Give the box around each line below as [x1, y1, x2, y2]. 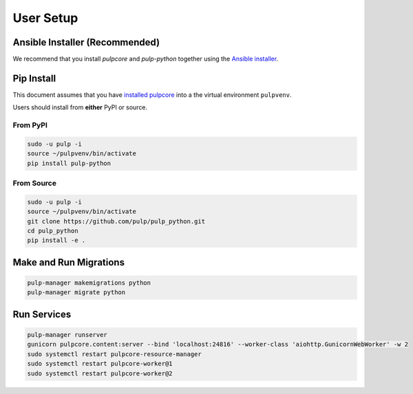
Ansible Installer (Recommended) [12, 36, 160, 48]
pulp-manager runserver [27, 331, 108, 338]
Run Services [12, 308, 72, 320]
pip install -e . [27, 237, 86, 244]
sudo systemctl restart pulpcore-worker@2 [27, 369, 173, 377]
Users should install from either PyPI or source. [12, 103, 148, 111]
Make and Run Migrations [12, 256, 125, 268]
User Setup [12, 10, 78, 25]
